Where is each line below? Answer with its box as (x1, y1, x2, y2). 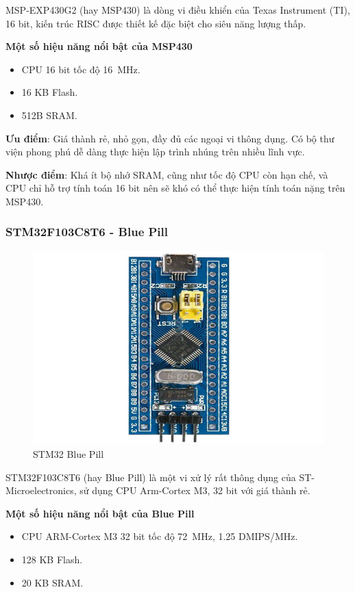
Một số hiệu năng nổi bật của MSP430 (5, 39, 193, 53)
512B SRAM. (21, 107, 77, 122)
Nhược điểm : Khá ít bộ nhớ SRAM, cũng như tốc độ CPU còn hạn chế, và (5, 167, 328, 181)
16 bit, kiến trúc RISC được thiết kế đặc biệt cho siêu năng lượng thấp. (5, 16, 306, 30)
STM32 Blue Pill (33, 447, 104, 461)
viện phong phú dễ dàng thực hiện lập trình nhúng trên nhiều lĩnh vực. (5, 144, 305, 159)
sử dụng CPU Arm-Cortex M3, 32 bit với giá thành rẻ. (79, 483, 310, 498)
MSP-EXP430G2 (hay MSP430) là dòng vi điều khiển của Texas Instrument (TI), (5, 3, 350, 16)
